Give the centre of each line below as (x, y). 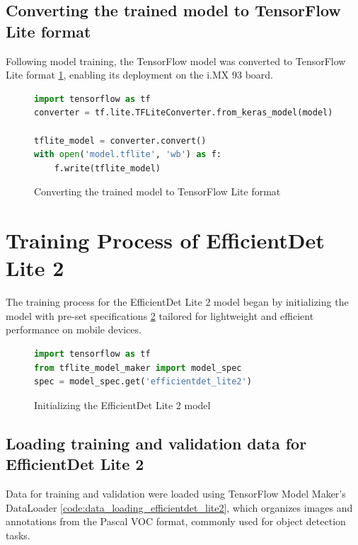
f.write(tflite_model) (107, 168)
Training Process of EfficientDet (165, 240)
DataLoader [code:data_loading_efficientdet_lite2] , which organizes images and (179, 507)
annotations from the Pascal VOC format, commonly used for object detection (176, 521)
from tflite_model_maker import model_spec (138, 368)
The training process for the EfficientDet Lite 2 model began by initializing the (177, 302)
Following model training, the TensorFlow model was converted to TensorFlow (176, 61)
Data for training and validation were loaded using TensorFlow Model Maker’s (176, 493)
